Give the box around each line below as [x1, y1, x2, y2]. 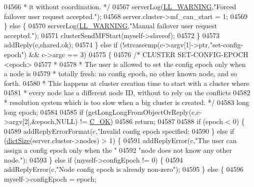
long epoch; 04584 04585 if [4, 106, 83, 117]
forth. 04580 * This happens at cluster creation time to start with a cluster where [4, 78, 249, 88]
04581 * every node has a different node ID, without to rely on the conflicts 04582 [4, 87, 251, 98]
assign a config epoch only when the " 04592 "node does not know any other [4, 145, 232, 155]
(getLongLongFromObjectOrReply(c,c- [85, 106, 202, 117]
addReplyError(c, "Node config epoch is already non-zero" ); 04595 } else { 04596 [4, 164, 244, 174]
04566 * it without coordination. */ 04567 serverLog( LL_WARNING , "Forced [4, 1, 236, 11]
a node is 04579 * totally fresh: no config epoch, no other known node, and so [4, 68, 237, 79]
